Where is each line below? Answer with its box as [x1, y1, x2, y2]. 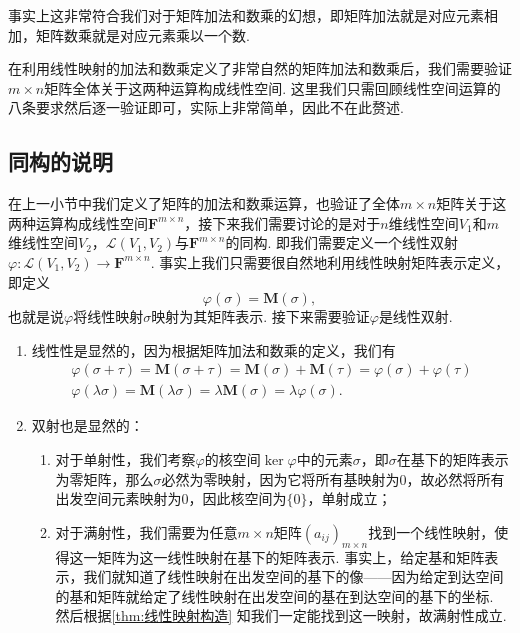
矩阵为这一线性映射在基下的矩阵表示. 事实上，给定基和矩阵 [97, 546, 485, 567]
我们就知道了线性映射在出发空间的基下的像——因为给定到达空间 [83, 566, 504, 587]
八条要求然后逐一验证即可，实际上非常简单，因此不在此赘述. [8, 97, 404, 118]
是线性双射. [378, 306, 453, 327]
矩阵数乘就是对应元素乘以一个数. [35, 24, 250, 45]
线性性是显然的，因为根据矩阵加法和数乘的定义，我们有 [31, 339, 396, 360]
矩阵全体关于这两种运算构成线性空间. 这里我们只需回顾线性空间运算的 [44, 77, 501, 98]
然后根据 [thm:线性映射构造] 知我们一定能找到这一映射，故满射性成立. [55, 605, 507, 626]
